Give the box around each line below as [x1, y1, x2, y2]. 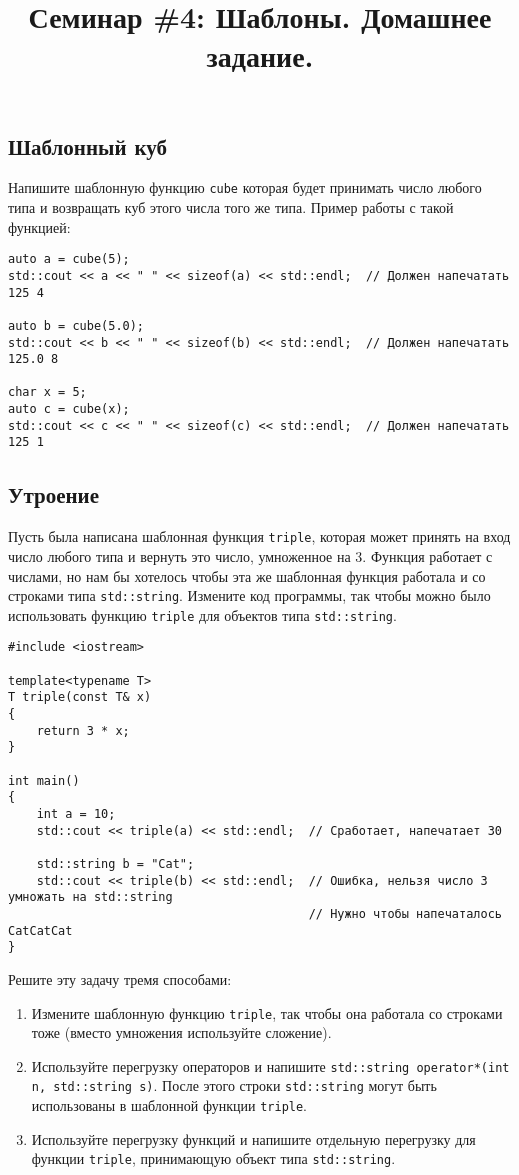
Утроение [8, 479, 100, 510]
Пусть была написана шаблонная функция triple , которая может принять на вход [8, 526, 511, 547]
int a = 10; [36, 807, 116, 822]
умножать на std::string [8, 890, 173, 905]
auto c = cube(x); [8, 402, 130, 417]
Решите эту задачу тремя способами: [8, 968, 232, 989]
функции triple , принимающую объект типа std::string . [31, 1148, 396, 1169]
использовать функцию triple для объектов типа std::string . [8, 604, 397, 625]
